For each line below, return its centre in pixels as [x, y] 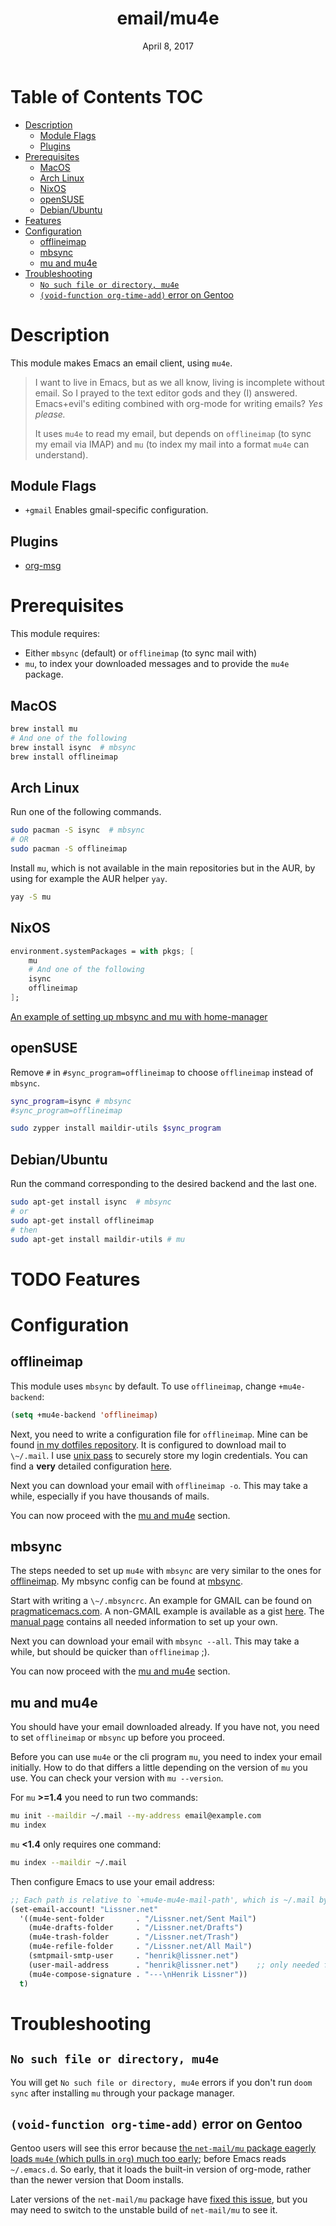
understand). [61, 454]
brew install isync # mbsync [73, 747]
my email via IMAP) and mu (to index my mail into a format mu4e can [172, 444]
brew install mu [44, 729]
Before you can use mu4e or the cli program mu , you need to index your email [166, 1757]
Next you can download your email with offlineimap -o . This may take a [159, 1485]
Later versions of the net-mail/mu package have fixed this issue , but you [159, 2199]
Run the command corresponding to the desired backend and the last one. [163, 1184]
